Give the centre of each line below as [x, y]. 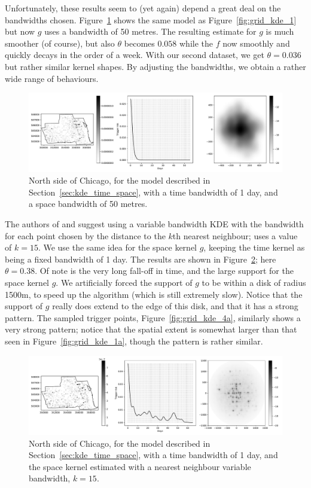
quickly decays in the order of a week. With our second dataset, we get [135, 55]
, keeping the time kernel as [254, 247]
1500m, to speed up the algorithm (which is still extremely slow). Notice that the [154, 294]
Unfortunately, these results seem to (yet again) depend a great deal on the [143, 8]
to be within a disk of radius [254, 282]
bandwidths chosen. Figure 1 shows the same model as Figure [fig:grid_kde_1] [151, 19]
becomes [139, 43]
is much [280, 31]
